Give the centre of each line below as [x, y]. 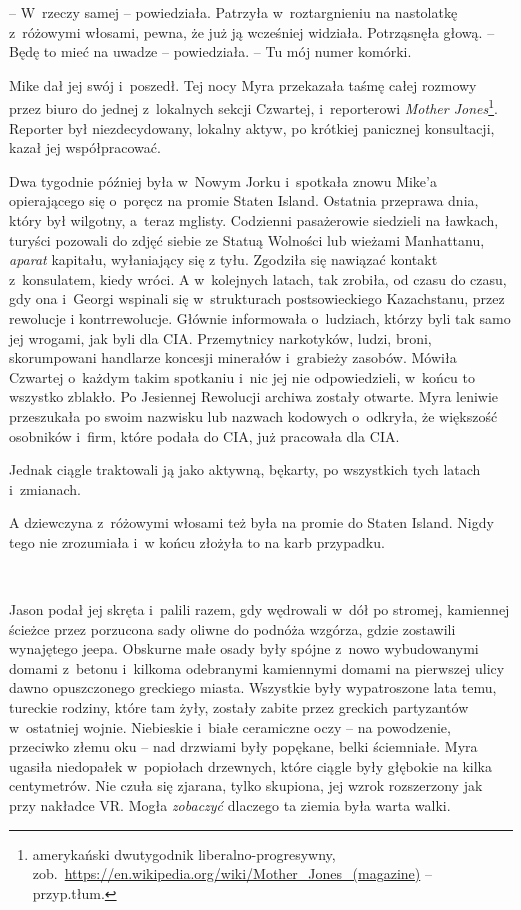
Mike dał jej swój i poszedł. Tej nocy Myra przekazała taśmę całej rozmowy [243, 84]
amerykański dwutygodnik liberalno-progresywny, [184, 853]
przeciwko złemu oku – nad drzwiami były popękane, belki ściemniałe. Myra [243, 746]
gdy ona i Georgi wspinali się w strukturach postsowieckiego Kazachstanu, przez [257, 298]
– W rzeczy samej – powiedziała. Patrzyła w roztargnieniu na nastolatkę [233, 12]
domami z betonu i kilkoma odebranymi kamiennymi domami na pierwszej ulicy [257, 667]
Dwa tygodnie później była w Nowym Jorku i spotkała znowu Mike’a [223, 180]
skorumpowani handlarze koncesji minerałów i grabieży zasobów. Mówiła [233, 357]
